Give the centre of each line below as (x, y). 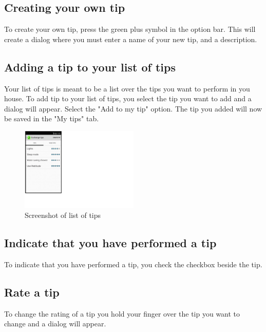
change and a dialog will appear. (55, 324)
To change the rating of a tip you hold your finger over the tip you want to (122, 313)
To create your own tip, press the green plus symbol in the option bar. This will (130, 29)
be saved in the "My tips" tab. (52, 118)
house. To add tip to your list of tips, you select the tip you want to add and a (128, 98)
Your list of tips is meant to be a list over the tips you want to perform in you (127, 88)
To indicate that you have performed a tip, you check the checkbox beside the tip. (133, 264)
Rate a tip (32, 292)
